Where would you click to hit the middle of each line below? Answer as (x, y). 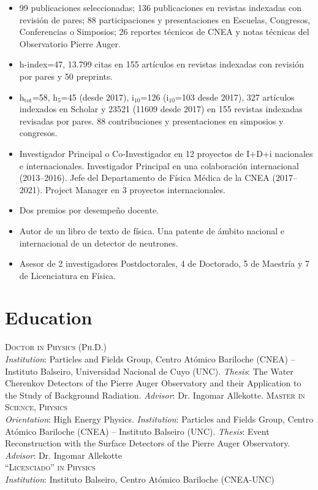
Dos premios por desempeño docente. (89, 210)
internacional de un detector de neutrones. (99, 243)
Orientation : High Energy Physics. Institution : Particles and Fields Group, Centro (159, 419)
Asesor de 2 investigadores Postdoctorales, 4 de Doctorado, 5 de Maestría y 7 (164, 263)
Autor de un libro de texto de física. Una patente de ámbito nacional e (152, 230)
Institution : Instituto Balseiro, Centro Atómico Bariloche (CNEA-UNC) (140, 479)
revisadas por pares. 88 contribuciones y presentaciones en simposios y (151, 121)
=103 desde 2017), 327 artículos (235, 97)
